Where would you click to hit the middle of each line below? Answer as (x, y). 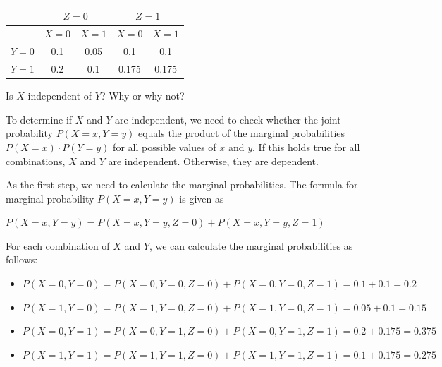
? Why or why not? (142, 96)
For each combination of (58, 245)
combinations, (36, 161)
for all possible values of (165, 146)
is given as (202, 198)
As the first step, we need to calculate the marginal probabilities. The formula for (182, 185)
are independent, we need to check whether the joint (228, 119)
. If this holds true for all (306, 146)
